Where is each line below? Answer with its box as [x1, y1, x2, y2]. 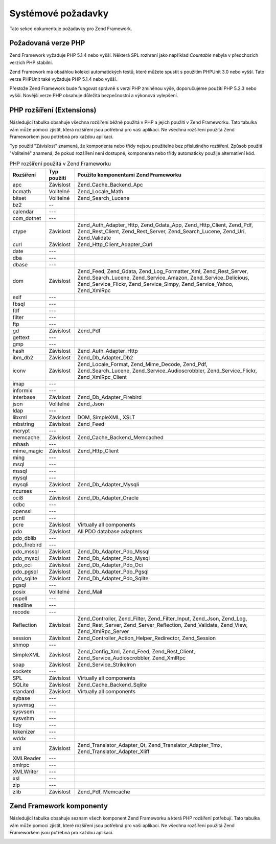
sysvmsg [12, 701, 34, 708]
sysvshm [12, 715, 34, 722]
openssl [12, 508, 32, 515]
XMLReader [12, 755, 41, 762]
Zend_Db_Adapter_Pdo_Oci [77, 561, 143, 568]
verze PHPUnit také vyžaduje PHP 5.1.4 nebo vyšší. [9, 76, 118, 82]
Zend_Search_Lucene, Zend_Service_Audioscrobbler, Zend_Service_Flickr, [77, 367, 258, 374]
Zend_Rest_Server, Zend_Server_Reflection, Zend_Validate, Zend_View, [77, 621, 248, 628]
